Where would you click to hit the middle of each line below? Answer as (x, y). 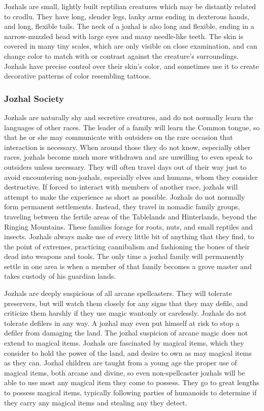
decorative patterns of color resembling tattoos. (78, 76)
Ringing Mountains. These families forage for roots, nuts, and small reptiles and (128, 226)
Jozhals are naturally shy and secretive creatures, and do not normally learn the (129, 117)
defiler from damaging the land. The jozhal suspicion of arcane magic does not (126, 333)
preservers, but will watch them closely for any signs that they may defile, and (126, 303)
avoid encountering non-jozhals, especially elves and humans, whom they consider (131, 177)
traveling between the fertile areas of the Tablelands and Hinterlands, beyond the (130, 216)
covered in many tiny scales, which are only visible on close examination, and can (131, 46)
